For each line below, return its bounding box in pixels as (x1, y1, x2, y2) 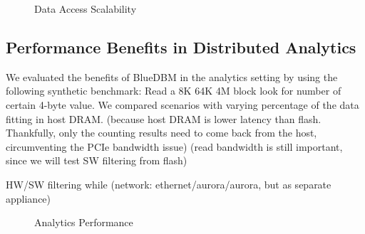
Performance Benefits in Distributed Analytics (6, 36, 356, 58)
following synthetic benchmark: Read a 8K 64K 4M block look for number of (6, 83, 341, 98)
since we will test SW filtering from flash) (6, 153, 187, 168)
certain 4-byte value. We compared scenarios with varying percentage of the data (6, 97, 359, 112)
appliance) (6, 191, 51, 206)
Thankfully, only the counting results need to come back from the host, (6, 125, 317, 140)
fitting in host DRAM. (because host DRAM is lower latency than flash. (6, 111, 322, 126)
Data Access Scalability (34, 1, 137, 16)
